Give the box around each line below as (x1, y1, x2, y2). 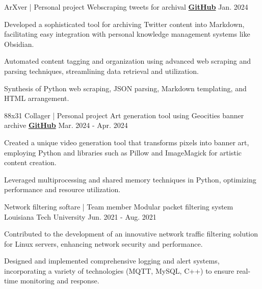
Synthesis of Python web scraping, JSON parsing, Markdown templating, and (4, 83, 247, 93)
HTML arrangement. (4, 93, 69, 103)
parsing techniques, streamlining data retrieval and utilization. (4, 65, 199, 76)
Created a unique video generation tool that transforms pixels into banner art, (4, 137, 249, 147)
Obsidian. (4, 38, 34, 49)
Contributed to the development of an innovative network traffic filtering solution (4, 228, 258, 239)
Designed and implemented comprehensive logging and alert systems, (4, 255, 220, 266)
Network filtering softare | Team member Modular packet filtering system (4, 201, 233, 212)
